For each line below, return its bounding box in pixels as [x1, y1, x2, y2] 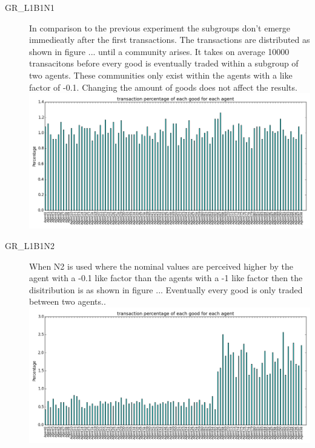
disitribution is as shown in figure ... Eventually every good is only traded [29, 283, 303, 296]
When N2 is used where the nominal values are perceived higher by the [29, 259, 293, 272]
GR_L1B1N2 [5, 239, 55, 252]
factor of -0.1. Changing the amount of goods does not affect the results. [29, 80, 297, 93]
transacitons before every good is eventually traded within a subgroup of [29, 57, 299, 70]
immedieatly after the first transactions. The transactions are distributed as [29, 33, 310, 46]
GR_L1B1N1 [5, 1, 55, 13]
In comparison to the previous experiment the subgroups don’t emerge [29, 21, 291, 34]
